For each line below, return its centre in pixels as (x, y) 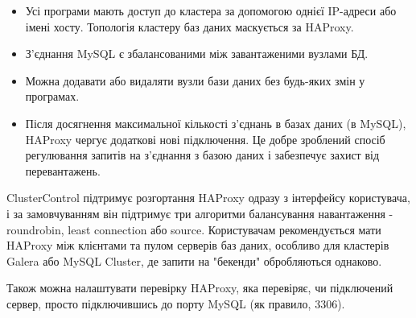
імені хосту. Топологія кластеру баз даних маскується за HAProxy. (189, 26)
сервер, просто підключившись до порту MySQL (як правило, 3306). (176, 303)
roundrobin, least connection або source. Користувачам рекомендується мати (194, 229)
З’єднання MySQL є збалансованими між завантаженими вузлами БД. (197, 54)
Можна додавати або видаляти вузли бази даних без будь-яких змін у (195, 80)
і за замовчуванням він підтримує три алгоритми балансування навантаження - (200, 213)
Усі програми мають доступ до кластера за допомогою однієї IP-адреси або (211, 10)
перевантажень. (63, 170)
